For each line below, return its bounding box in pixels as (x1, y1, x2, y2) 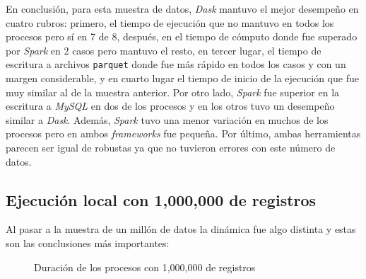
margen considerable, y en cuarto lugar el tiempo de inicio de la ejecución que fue (6, 71, 359, 86)
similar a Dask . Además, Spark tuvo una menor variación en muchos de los (6, 112, 329, 127)
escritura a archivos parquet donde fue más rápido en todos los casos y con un (6, 57, 346, 72)
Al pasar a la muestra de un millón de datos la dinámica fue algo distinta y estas (6, 222, 356, 237)
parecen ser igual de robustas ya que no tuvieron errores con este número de (6, 140, 336, 154)
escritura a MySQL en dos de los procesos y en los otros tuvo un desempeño (6, 98, 335, 113)
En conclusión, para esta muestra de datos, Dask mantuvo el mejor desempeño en (6, 1, 359, 16)
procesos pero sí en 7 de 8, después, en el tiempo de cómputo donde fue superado (6, 29, 358, 44)
